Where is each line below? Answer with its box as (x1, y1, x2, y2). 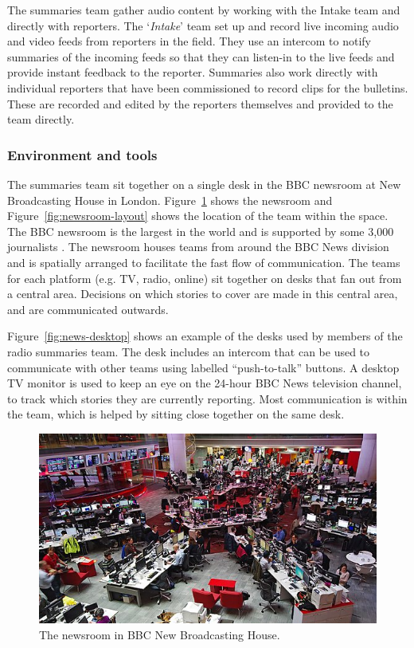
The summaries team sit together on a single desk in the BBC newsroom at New (7, 175, 401, 192)
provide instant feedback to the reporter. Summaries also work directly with (7, 64, 378, 81)
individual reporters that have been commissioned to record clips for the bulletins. (7, 79, 408, 96)
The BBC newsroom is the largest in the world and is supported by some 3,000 (7, 222, 394, 239)
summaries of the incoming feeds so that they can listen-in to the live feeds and (7, 48, 395, 65)
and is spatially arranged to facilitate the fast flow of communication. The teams (7, 253, 400, 270)
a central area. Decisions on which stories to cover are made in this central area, (7, 285, 398, 302)
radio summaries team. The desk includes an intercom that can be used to (7, 343, 370, 359)
